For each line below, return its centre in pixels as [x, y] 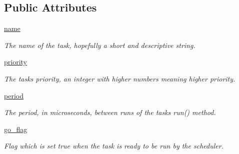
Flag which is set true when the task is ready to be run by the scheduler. [114, 146]
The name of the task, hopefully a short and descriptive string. [100, 45]
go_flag [16, 129]
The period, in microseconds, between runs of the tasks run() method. [110, 112]
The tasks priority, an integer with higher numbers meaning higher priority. [120, 78]
